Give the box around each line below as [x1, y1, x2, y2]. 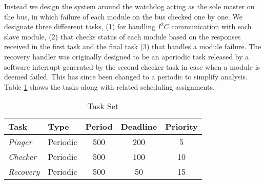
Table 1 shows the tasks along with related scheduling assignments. [4, 81, 215, 92]
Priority [165, 120, 198, 133]
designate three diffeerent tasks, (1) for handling [4, 21, 156, 32]
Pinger [8, 136, 32, 148]
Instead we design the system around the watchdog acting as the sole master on [4, 1, 255, 11]
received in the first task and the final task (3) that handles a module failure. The [4, 41, 261, 52]
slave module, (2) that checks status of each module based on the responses [4, 31, 241, 42]
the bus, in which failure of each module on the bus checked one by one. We [4, 11, 242, 22]
